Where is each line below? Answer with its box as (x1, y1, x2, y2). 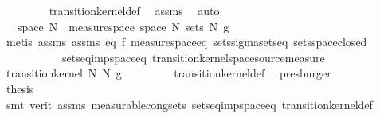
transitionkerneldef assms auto (49, 2, 220, 18)
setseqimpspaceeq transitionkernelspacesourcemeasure (61, 49, 325, 65)
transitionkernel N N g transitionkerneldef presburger (6, 65, 331, 81)
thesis (6, 80, 34, 96)
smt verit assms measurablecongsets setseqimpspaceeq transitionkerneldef (6, 96, 373, 112)
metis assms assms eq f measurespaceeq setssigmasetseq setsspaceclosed (6, 33, 367, 50)
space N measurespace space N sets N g (17, 18, 229, 34)
